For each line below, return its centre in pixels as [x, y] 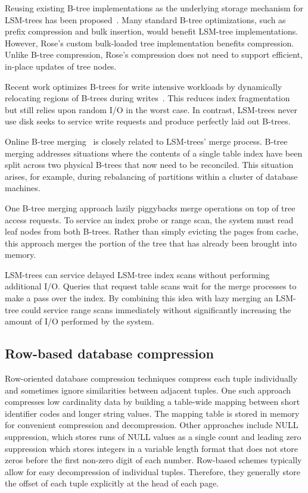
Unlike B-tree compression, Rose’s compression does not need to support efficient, [154, 54]
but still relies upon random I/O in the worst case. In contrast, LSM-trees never [151, 109]
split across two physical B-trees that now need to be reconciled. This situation [149, 165]
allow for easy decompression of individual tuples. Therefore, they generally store [153, 471]
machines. [23, 188]
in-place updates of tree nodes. [61, 66]
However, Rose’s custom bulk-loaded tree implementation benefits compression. [150, 43]
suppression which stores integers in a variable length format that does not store [151, 448]
